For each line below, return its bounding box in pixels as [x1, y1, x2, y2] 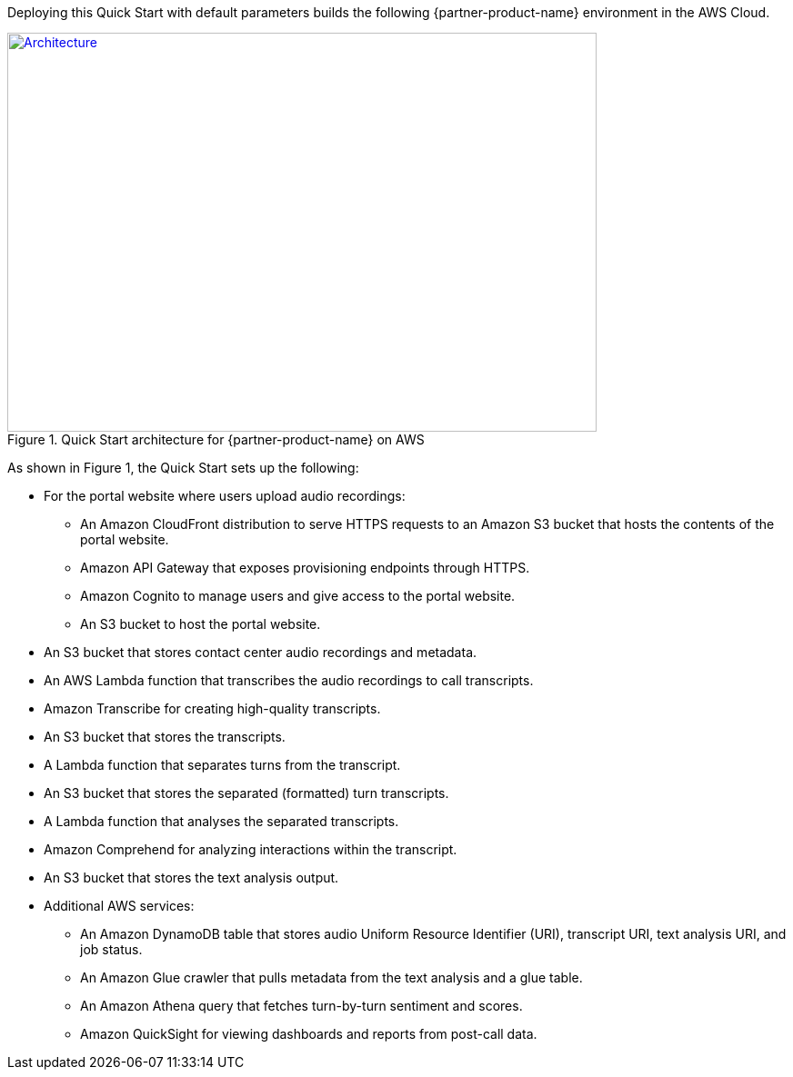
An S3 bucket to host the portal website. [80, 616, 321, 632]
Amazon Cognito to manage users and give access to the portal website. [80, 588, 516, 603]
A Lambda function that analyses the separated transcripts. [44, 813, 399, 829]
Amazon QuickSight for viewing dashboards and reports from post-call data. [80, 1026, 537, 1042]
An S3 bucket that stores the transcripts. [44, 729, 286, 744]
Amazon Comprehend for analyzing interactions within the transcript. [44, 842, 457, 857]
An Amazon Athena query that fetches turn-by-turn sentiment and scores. [80, 998, 523, 1013]
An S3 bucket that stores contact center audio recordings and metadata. [44, 644, 477, 660]
